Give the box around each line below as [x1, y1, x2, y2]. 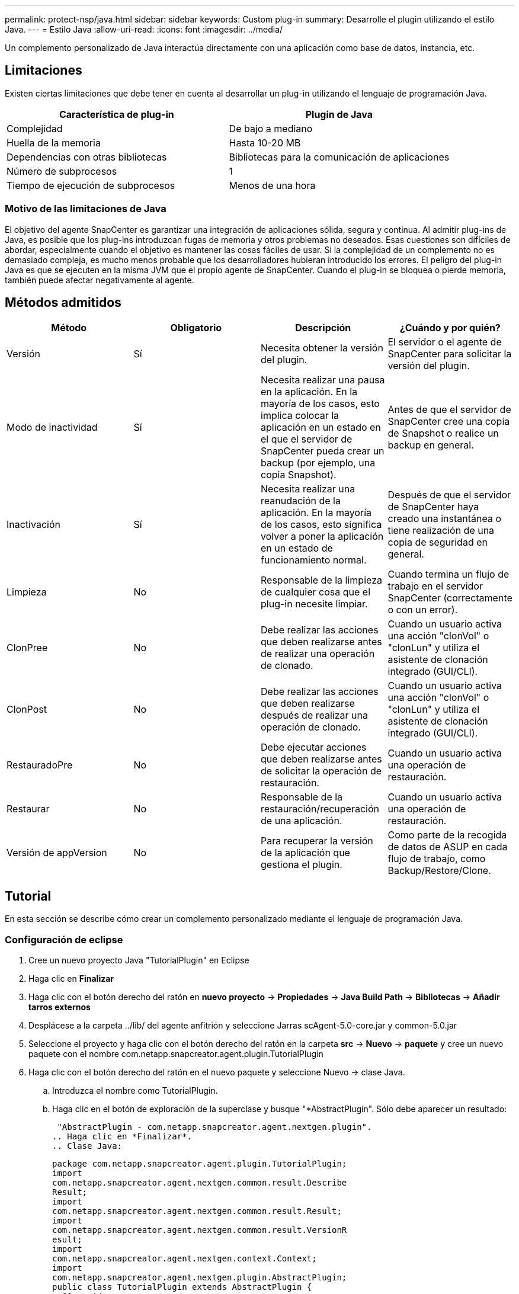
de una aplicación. [261, 815, 342, 827]
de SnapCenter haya [387, 501, 479, 513]
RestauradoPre [7, 759, 73, 771]
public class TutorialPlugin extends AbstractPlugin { [52, 1282, 312, 1292]
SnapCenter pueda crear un [261, 445, 385, 457]
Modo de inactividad [7, 421, 98, 434]
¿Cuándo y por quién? [399, 322, 501, 334]
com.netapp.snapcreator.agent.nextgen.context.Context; [52, 1254, 317, 1264]
